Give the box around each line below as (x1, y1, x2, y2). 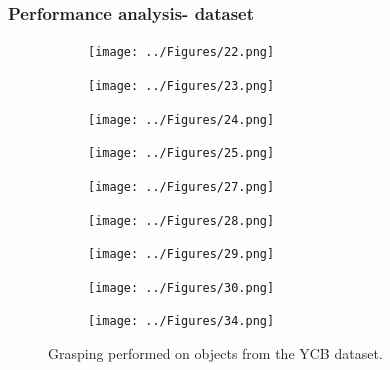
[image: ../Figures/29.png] (88, 247, 275, 262)
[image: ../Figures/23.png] (88, 78, 275, 93)
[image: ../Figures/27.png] (88, 179, 275, 194)
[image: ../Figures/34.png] (88, 314, 275, 329)
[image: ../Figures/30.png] (88, 280, 275, 295)
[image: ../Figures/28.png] (88, 213, 275, 228)
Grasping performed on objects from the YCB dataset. (48, 343, 383, 364)
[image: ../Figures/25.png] (88, 146, 275, 161)
